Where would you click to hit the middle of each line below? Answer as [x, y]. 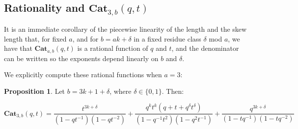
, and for [85, 38]
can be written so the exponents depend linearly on [81, 58]
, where [121, 91]
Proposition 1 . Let [35, 91]
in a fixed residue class [167, 38]
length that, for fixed [35, 38]
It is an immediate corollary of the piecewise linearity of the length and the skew [125, 29]
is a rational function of [113, 48]
